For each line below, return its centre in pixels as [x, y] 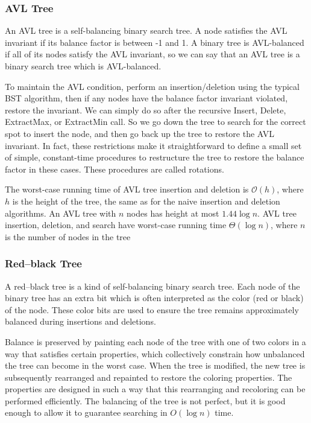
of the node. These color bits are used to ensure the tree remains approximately [152, 309]
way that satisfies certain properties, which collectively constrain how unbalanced [155, 353]
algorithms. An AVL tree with [61, 213]
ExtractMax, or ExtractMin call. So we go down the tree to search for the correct [155, 122]
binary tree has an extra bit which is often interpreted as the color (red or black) [154, 298]
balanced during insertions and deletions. [80, 321]
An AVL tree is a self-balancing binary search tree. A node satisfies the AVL [146, 30]
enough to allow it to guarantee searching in [86, 412]
